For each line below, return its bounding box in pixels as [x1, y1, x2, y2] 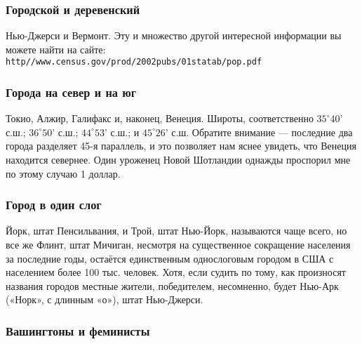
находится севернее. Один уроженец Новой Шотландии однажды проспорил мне [6, 152, 351, 167]
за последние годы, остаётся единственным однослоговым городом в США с [6, 251, 334, 265]
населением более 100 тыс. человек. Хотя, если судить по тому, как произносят [6, 265, 346, 279]
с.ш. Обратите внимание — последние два [171, 124, 353, 139]
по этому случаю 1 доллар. [6, 166, 121, 180]
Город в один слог [6, 196, 102, 213]
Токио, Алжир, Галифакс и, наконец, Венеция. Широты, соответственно [6, 111, 314, 126]
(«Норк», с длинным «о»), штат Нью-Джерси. [6, 292, 203, 307]
